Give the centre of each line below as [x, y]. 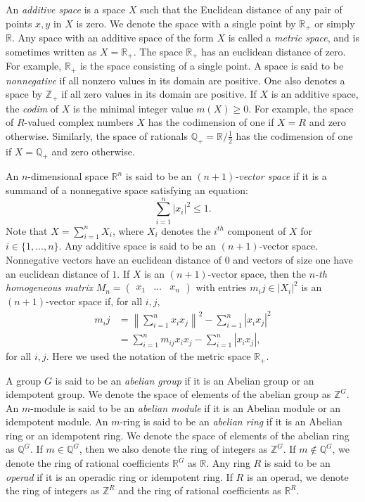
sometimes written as [51, 51]
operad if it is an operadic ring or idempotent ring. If [119, 476]
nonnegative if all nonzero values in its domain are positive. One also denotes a [175, 80]
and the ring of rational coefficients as [200, 490]
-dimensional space [68, 176]
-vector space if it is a [281, 176]
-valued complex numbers [79, 122]
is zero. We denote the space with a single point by [186, 23]
